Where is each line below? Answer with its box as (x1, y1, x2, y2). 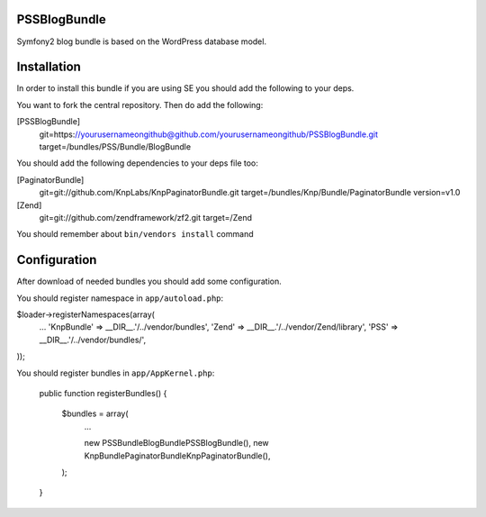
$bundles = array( (61, 408, 130, 419)
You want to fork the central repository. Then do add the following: (16, 99, 264, 110)
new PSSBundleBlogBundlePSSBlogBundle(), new (84, 438, 269, 449)
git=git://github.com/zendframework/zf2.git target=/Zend (39, 212, 252, 222)
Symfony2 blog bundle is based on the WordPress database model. (16, 36, 267, 47)
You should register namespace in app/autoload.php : (16, 293, 224, 304)
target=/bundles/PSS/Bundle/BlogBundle (39, 141, 192, 152)
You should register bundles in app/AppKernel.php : (16, 367, 215, 378)
